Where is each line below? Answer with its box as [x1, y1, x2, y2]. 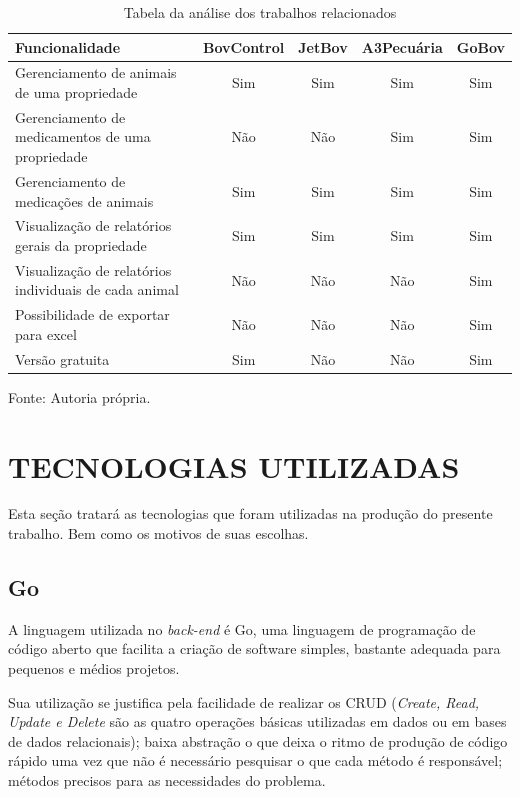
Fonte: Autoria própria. [8, 386, 151, 407]
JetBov [298, 36, 348, 57]
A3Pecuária [361, 36, 443, 57]
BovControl [203, 36, 285, 57]
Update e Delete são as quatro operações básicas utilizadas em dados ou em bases [8, 711, 507, 732]
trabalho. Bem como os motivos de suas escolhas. [8, 523, 309, 544]
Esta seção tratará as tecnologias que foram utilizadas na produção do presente [8, 503, 493, 524]
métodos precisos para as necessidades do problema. [8, 770, 326, 791]
